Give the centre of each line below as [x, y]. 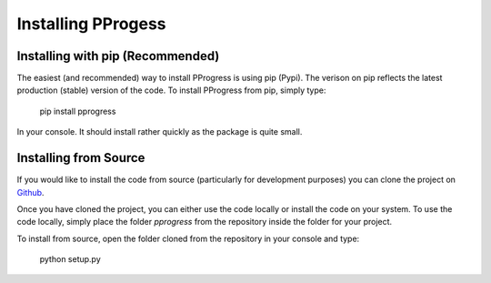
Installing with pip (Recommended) [118, 56]
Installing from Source [81, 158]
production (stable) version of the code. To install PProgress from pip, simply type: [171, 90]
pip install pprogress [78, 111]
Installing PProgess [92, 24]
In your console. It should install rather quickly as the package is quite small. [160, 132]
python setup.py [70, 259]
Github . [30, 192]
